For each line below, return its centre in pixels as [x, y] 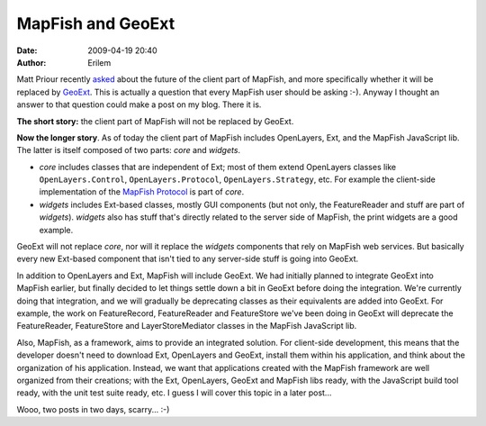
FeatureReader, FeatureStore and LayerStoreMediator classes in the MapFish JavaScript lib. [187, 326]
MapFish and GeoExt [96, 23]
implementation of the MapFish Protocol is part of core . [142, 192]
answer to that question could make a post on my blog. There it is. [139, 104]
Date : [27, 50]
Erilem [99, 62]
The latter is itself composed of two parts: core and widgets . [129, 150]
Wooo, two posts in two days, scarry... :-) [93, 409]
